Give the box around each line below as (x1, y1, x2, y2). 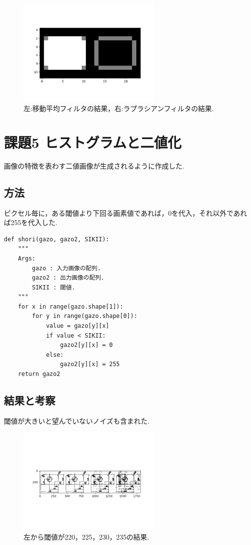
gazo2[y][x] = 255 (60, 361, 120, 368)
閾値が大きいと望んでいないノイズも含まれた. (4, 415, 150, 426)
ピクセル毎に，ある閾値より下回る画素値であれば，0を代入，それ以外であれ (4, 207, 247, 218)
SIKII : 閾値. (32, 284, 75, 291)
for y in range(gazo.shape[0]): (32, 313, 138, 320)
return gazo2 (18, 371, 60, 378)
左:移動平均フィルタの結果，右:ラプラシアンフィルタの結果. (24, 103, 214, 114)
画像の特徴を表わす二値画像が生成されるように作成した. (4, 160, 184, 171)
